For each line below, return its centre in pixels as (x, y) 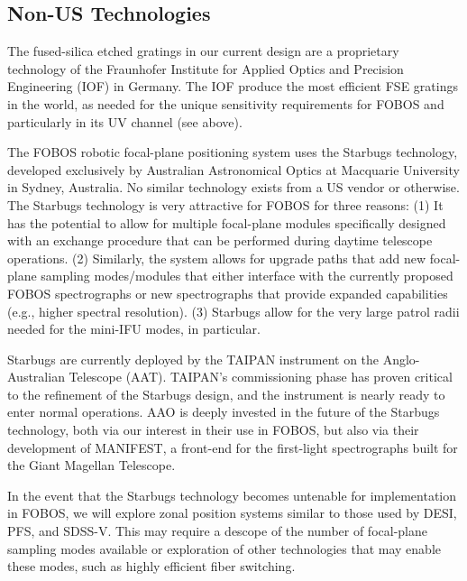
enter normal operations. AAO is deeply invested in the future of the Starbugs (224, 412)
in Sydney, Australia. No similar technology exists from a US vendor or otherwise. (233, 187)
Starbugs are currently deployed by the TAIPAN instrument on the (193, 359)
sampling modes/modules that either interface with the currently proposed (247, 276)
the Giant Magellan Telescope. (92, 465)
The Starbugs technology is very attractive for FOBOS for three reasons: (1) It (225, 204)
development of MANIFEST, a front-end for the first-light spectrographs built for (233, 447)
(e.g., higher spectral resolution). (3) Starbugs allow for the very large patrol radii (233, 311)
